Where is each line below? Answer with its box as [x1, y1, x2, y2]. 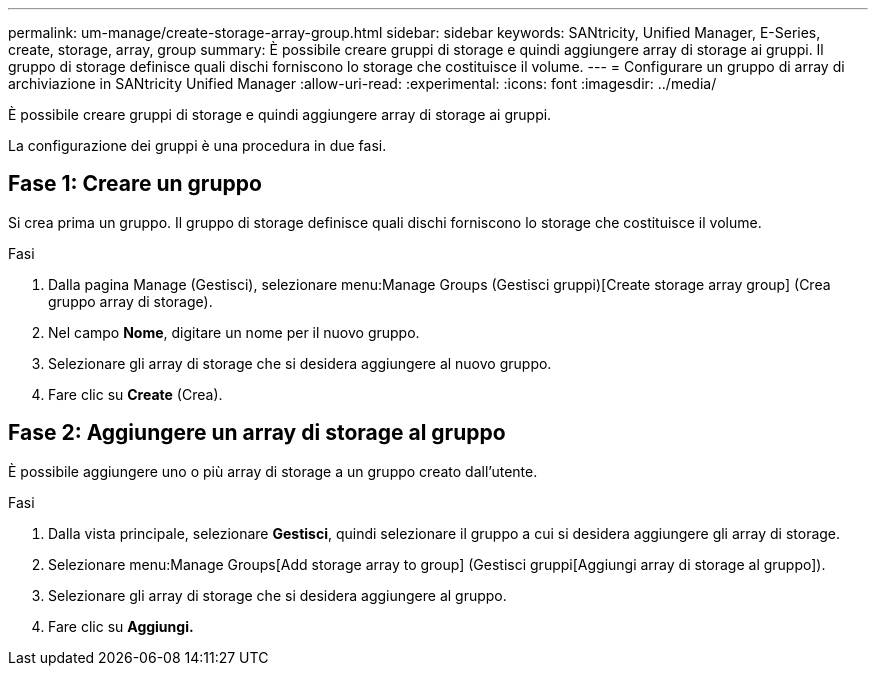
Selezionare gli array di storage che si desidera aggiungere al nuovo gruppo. [48, 354, 552, 372]
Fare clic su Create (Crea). [48, 385, 223, 403]
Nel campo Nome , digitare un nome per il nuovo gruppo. [48, 323, 420, 341]
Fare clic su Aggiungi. [48, 617, 194, 635]
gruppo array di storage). [48, 292, 213, 310]
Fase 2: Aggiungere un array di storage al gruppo [8, 420, 506, 446]
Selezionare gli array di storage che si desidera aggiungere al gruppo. [48, 586, 507, 604]
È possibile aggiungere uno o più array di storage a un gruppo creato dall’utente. [8, 462, 538, 480]
